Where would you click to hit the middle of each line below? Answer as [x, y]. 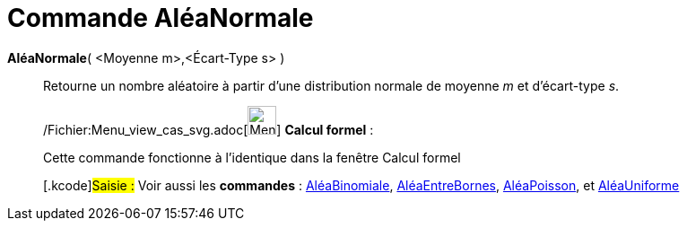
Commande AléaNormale [161, 18]
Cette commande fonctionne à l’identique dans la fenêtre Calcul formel [252, 157]
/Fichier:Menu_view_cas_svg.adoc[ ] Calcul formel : [209, 129]
